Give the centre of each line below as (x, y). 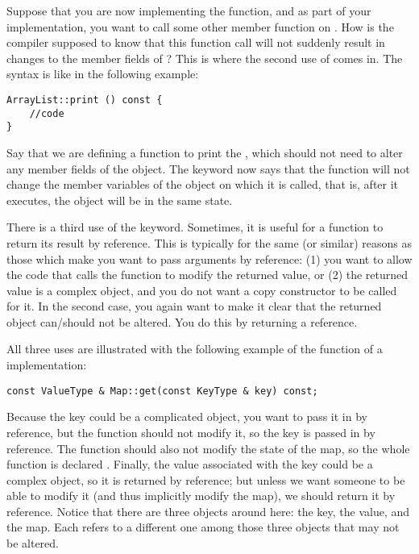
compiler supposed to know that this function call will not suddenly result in (196, 42)
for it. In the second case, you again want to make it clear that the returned (194, 306)
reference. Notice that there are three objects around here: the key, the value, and (208, 511)
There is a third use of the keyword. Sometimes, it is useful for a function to (195, 227)
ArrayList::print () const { (85, 100)
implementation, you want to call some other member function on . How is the (200, 26)
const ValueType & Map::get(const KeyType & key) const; (162, 391)
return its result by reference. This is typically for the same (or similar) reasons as (209, 242)
